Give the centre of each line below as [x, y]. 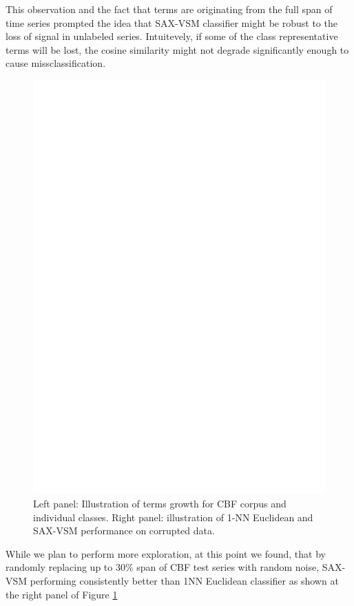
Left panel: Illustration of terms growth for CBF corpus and [160, 504]
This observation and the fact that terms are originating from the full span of [169, 9]
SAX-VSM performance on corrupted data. [124, 531]
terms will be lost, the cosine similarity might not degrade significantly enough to [177, 49]
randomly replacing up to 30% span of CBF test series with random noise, [163, 567]
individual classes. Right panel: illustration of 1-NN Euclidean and [173, 517]
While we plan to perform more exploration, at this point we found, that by [166, 553]
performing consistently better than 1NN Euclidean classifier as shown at [184, 581]
